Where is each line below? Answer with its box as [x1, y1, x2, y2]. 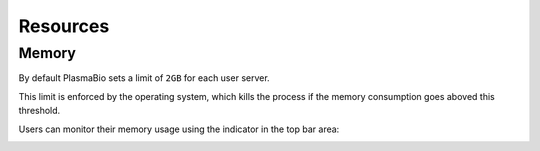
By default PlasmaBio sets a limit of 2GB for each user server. [18, 72, 270, 84]
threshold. [18, 105, 61, 117]
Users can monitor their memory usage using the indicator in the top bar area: [18, 123, 340, 135]
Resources [18, 15, 110, 37]
